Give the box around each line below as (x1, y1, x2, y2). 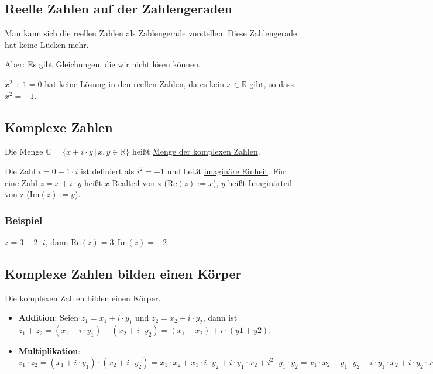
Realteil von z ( (112, 176, 167, 188)
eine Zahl (5, 176, 37, 188)
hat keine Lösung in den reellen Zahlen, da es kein (44, 77, 224, 90)
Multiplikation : (18, 345, 81, 357)
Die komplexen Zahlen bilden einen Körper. (5, 291, 161, 304)
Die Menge (5, 145, 43, 157)
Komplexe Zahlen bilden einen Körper (5, 264, 242, 282)
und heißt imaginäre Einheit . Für (167, 164, 286, 177)
